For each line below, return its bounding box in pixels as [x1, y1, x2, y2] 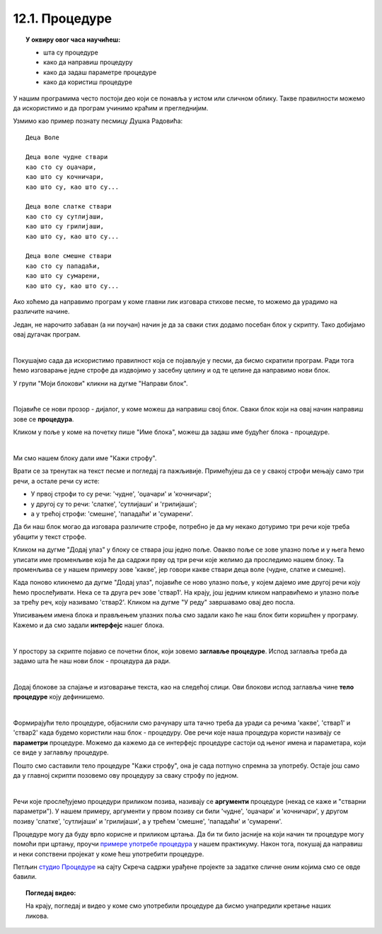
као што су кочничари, [25, 173, 105, 181]
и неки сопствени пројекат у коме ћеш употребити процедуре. [13, 849, 204, 858]
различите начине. [13, 308, 70, 316]
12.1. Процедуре [13, 11, 112, 26]
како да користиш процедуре [43, 78, 132, 86]
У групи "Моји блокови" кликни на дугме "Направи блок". [13, 379, 188, 387]
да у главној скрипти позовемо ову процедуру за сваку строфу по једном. [13, 771, 239, 779]
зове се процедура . [13, 414, 74, 424]
